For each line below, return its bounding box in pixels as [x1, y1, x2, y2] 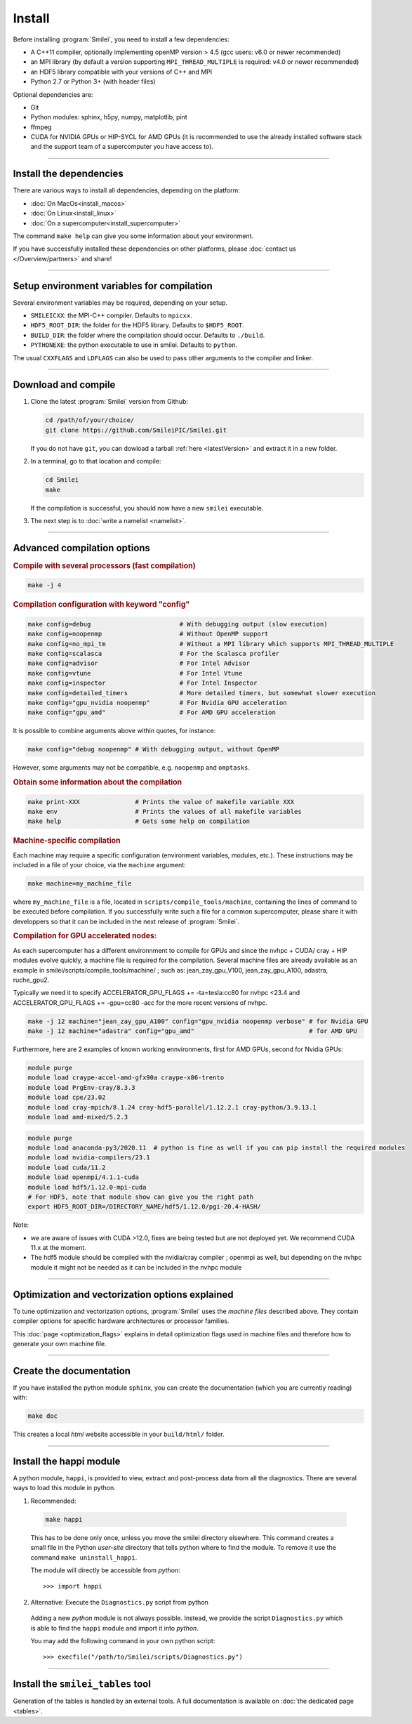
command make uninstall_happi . [30, 1553, 138, 1562]
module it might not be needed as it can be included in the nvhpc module [30, 1263, 242, 1271]
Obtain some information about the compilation [13, 777, 182, 787]
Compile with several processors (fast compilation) [13, 560, 196, 570]
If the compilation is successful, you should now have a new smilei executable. [30, 504, 264, 512]
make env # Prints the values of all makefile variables [27, 808, 302, 815]
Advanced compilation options [13, 541, 151, 554]
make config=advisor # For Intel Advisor [27, 659, 251, 667]
